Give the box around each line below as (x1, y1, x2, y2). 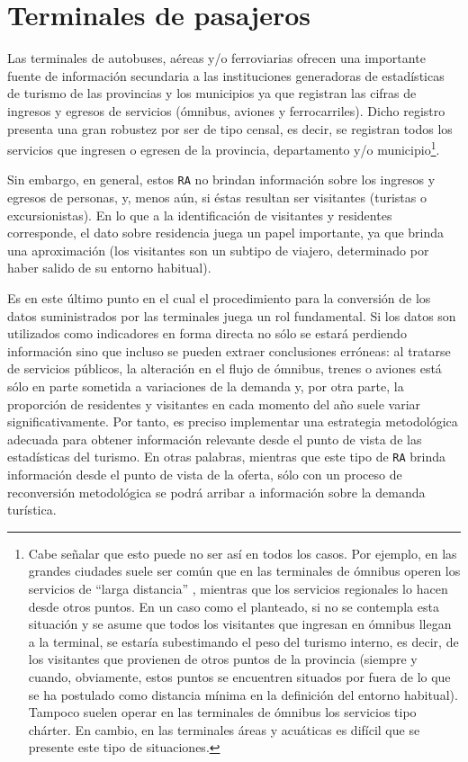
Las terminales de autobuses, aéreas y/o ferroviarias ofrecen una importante (7, 49, 426, 67)
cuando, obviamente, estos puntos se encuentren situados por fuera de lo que (28, 667, 451, 686)
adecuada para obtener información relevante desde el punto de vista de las (7, 429, 422, 448)
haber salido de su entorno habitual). (7, 258, 211, 277)
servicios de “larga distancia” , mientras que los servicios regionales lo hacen (28, 578, 448, 597)
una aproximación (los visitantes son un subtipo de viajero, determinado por (7, 240, 429, 259)
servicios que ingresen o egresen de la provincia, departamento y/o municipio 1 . (7, 138, 440, 158)
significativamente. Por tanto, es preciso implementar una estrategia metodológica (7, 412, 458, 431)
